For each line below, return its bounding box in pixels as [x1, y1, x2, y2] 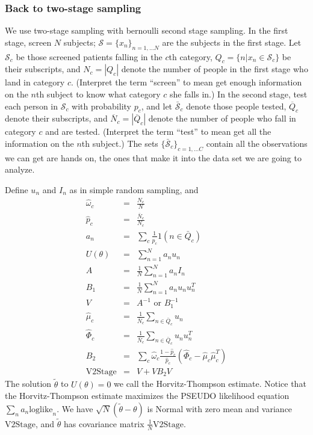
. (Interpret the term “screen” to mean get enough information [70, 76, 302, 88]
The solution [5, 377, 52, 390]
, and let [141, 99, 173, 112]
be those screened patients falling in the [16, 50, 163, 63]
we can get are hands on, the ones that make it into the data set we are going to [5, 151, 302, 164]
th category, [169, 50, 212, 63]
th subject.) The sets [81, 137, 158, 149]
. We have [57, 402, 93, 415]
